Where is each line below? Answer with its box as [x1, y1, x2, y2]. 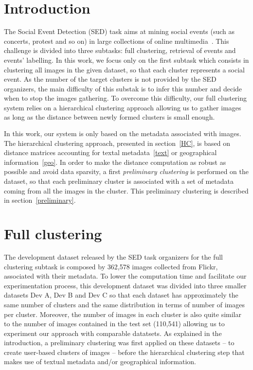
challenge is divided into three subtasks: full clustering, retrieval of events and [4, 45, 236, 55]
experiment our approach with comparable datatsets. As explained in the [4, 328, 222, 338]
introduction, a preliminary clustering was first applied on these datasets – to [4, 337, 235, 348]
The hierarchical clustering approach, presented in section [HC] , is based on [4, 138, 230, 148]
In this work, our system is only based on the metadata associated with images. [4, 128, 241, 139]
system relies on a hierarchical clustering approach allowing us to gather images [4, 102, 241, 112]
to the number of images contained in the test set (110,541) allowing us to [4, 318, 225, 329]
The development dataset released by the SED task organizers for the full [4, 251, 223, 262]
